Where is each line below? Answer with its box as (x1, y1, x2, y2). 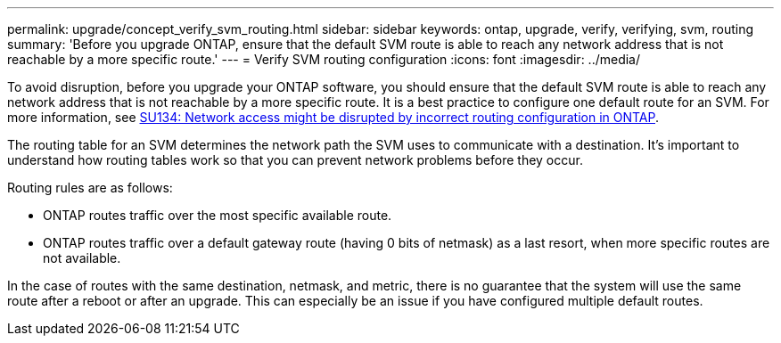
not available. (43, 250, 121, 265)
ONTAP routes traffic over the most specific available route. (43, 208, 392, 223)
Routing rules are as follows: (7, 180, 173, 195)
